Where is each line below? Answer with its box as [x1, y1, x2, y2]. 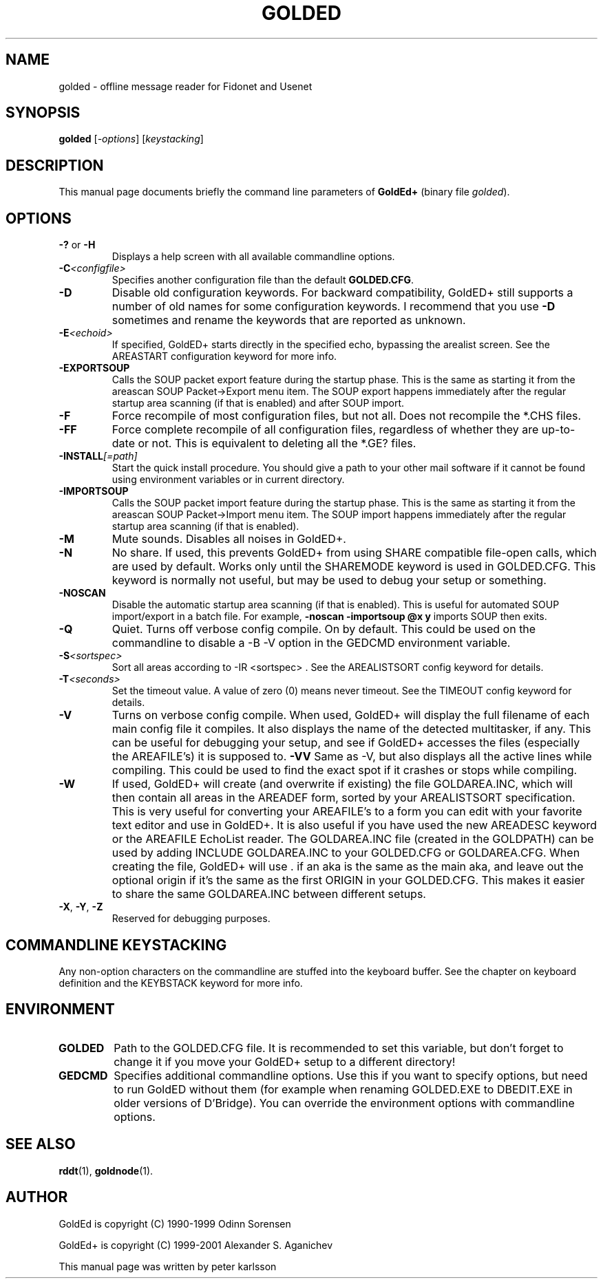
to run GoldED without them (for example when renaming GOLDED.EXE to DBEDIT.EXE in [114, 1082, 573, 1096]
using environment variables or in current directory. [112, 473, 345, 486]
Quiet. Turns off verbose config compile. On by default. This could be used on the [112, 622, 536, 636]
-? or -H [59, 239, 96, 251]
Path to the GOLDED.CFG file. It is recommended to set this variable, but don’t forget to [114, 1040, 564, 1055]
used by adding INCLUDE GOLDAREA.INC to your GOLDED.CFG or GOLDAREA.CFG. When [112, 846, 580, 860]
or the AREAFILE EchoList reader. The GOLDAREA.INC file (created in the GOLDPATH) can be [112, 832, 594, 846]
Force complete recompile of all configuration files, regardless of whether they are [112, 422, 539, 437]
